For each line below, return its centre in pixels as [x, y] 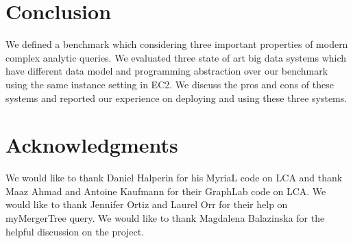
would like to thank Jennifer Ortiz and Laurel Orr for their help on [147, 204]
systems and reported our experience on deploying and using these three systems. [176, 98]
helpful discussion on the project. [75, 231]
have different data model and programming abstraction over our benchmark [167, 71]
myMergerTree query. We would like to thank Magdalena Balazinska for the [165, 218]
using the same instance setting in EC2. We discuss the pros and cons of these [170, 84]
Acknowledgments [92, 145]
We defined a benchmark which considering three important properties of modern [177, 44]
